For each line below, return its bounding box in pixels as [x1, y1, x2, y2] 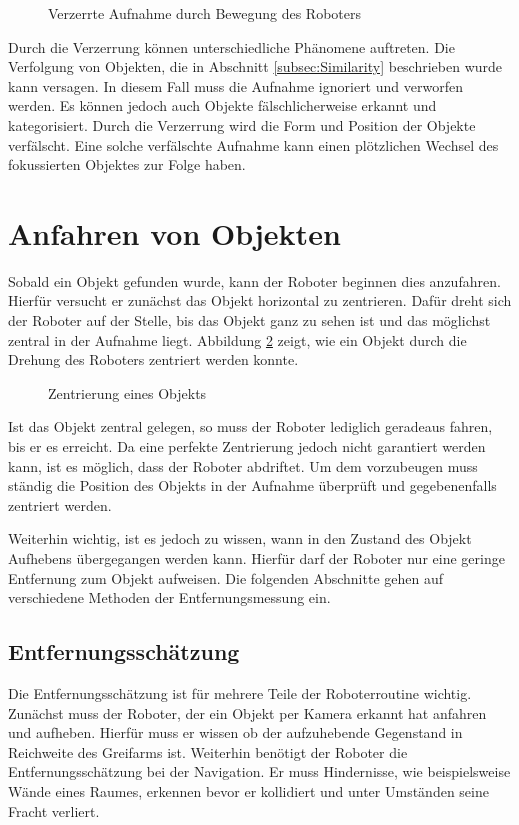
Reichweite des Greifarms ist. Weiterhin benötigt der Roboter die [8, 741, 408, 762]
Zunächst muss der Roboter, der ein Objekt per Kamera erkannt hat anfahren [8, 702, 487, 723]
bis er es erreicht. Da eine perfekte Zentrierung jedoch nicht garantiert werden [8, 436, 486, 457]
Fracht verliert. [8, 800, 100, 821]
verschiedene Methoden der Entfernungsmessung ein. [8, 587, 331, 608]
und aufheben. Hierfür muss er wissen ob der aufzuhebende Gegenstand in [8, 722, 463, 743]
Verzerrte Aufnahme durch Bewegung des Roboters [48, 3, 361, 23]
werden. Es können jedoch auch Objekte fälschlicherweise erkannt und [8, 95, 437, 116]
